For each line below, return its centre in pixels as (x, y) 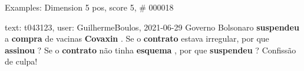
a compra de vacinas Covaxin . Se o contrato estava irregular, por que (137, 38)
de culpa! (21, 61)
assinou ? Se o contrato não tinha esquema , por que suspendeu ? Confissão (151, 50)
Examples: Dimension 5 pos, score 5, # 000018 (89, 7)
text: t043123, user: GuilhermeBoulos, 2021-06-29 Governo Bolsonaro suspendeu (152, 27)
